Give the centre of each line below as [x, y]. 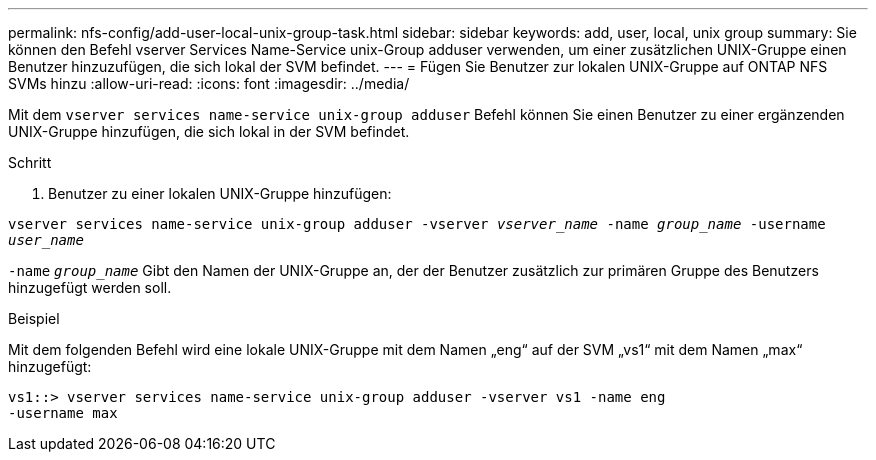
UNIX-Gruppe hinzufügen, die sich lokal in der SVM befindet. [209, 131]
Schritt [30, 162]
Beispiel [34, 318]
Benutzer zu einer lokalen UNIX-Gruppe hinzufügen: [220, 193]
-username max [63, 413]
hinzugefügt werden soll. [90, 287]
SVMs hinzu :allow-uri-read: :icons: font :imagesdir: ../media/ [209, 83]
